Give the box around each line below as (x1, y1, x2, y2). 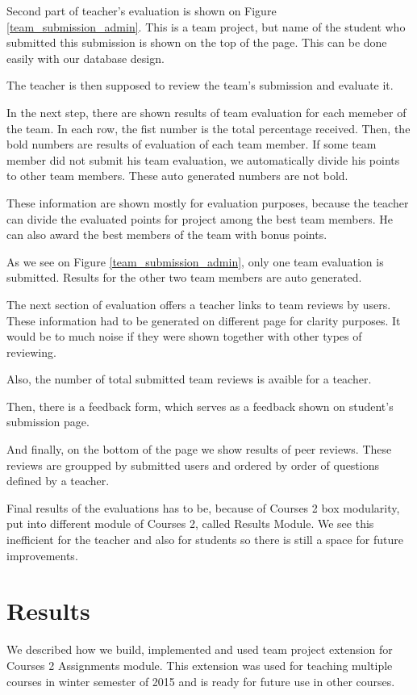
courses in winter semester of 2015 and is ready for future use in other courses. (6, 672, 395, 689)
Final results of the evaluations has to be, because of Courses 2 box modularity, (6, 499, 400, 516)
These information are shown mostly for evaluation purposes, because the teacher (6, 194, 409, 211)
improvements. (6, 546, 78, 563)
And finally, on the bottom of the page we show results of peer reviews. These (6, 441, 392, 458)
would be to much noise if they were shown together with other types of (6, 328, 362, 345)
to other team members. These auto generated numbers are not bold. (6, 167, 348, 184)
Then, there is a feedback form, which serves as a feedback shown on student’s (6, 397, 394, 414)
